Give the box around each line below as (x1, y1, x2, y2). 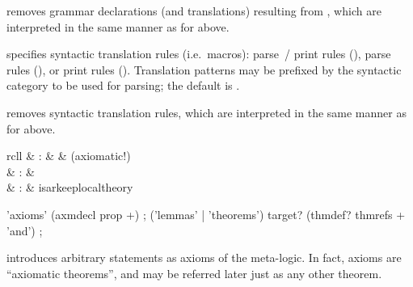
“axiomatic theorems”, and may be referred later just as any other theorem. (6, 264, 382, 281)
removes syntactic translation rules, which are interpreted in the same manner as (6, 103, 407, 120)
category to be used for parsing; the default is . (6, 77, 240, 94)
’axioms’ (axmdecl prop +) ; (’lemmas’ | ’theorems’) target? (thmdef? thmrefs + (6, 205, 406, 222)
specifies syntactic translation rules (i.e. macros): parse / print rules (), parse (6, 45, 391, 62)
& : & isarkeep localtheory (6, 179, 133, 196)
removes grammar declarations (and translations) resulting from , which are (6, 2, 381, 19)
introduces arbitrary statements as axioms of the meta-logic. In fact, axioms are (6, 249, 402, 266)
